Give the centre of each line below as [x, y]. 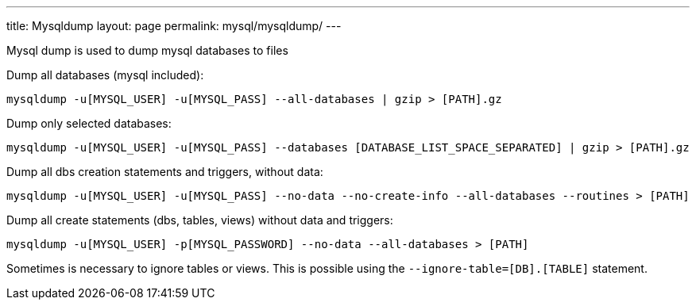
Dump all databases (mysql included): [105, 75]
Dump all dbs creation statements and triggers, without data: [165, 172]
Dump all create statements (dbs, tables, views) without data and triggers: [200, 220]
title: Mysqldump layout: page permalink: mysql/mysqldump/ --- [174, 26]
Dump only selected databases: [89, 123]
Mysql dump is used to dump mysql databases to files [147, 50]
